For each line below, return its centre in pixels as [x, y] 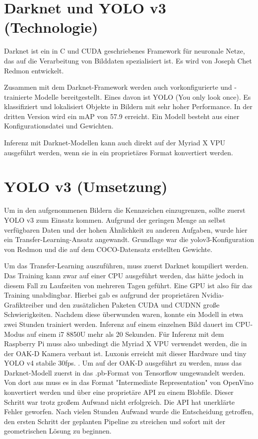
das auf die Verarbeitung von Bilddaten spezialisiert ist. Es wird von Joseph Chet [128, 60]
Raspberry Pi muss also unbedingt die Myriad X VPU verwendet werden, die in [126, 344]
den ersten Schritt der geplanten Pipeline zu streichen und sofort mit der [115, 421]
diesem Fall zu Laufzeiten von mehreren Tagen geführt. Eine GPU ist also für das [128, 285]
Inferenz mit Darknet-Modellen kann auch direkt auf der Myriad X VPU [115, 143]
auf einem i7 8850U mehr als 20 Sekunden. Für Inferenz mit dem [125, 334]
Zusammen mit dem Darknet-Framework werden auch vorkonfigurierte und [118, 87]
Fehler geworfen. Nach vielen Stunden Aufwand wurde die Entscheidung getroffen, [129, 411]
